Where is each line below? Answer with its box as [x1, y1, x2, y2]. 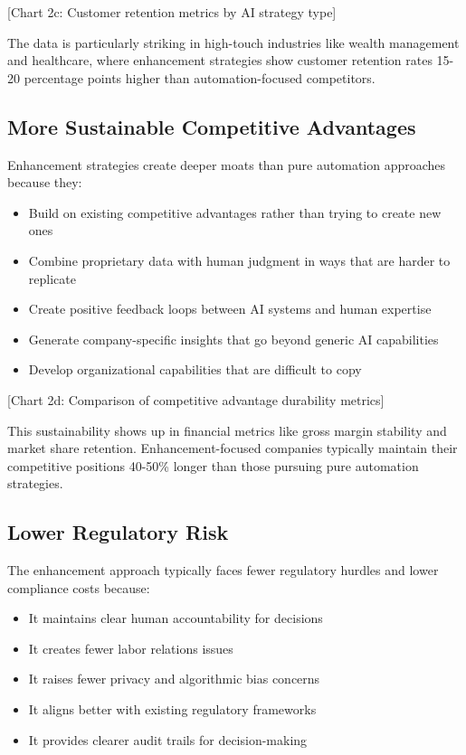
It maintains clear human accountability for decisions [28, 609, 323, 628]
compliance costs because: [7, 578, 150, 597]
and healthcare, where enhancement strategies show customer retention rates [7, 51, 433, 70]
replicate [28, 269, 76, 288]
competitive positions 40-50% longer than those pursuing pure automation [7, 456, 419, 475]
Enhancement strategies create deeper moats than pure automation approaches [7, 155, 446, 174]
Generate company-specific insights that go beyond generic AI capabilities [28, 329, 439, 348]
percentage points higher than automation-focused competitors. [24, 68, 376, 87]
